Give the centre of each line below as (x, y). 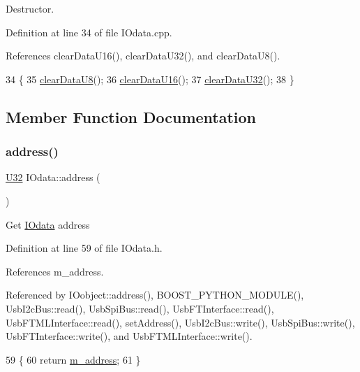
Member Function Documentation (131, 116)
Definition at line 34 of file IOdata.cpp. (89, 32)
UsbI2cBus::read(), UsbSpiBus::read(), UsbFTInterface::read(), (140, 308)
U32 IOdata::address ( (53, 177)
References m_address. (55, 271)
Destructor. (30, 8)
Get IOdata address (48, 224)
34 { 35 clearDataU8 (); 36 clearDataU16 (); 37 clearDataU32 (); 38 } (150, 79)
